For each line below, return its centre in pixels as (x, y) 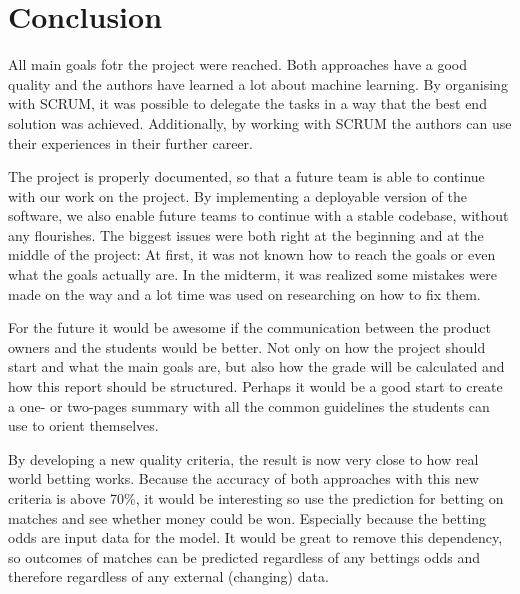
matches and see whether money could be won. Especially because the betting (247, 517)
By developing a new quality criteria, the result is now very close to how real (243, 458)
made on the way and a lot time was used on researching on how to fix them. (244, 293)
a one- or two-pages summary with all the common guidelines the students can (249, 405)
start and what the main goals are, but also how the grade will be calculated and (256, 366)
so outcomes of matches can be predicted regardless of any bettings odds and (244, 556)
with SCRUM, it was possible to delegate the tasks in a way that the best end (247, 103)
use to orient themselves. (83, 425)
